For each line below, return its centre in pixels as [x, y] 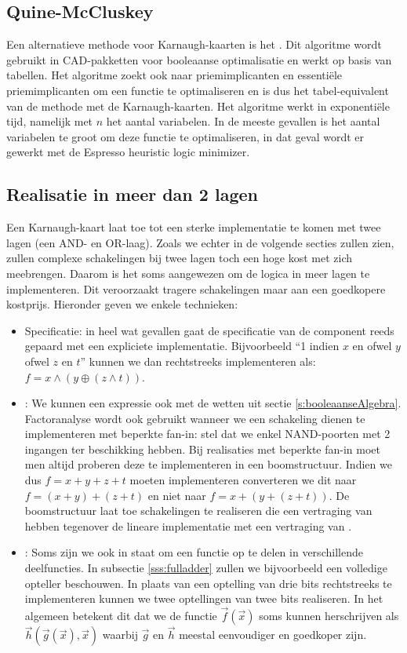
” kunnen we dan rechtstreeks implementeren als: [198, 361]
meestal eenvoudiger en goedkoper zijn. [273, 635]
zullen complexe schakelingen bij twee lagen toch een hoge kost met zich [180, 258]
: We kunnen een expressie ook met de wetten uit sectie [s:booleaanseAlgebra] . [213, 403]
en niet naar [177, 495]
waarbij [120, 635]
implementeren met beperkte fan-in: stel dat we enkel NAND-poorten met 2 [207, 434]
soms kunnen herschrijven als [329, 616]
